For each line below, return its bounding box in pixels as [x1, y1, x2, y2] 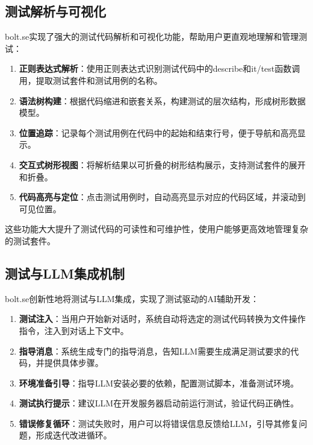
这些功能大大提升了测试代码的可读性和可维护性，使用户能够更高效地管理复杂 [5, 222, 308, 235]
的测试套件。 [5, 234, 55, 247]
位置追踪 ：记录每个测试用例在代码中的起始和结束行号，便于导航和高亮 [19, 126, 297, 139]
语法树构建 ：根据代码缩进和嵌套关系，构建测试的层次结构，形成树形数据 [19, 94, 306, 107]
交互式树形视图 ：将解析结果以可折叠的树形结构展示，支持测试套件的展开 [19, 158, 306, 171]
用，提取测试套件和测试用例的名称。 [19, 74, 163, 86]
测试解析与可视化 [5, 2, 106, 21]
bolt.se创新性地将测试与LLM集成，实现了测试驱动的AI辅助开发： [5, 292, 259, 305]
